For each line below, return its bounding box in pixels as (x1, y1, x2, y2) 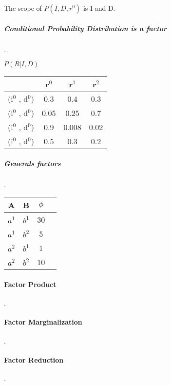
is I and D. (83, 3, 115, 13)
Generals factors (4, 158, 61, 168)
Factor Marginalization (4, 317, 82, 327)
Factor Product (4, 279, 57, 289)
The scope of (4, 3, 42, 13)
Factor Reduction (4, 354, 64, 365)
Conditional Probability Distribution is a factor (4, 23, 167, 33)
